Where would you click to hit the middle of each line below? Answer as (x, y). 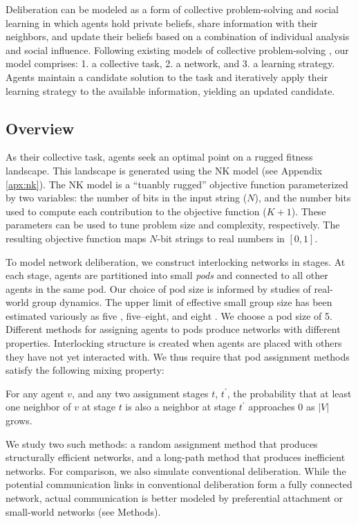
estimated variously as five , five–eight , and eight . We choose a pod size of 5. (169, 315)
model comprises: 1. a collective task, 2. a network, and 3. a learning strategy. (170, 63)
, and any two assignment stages (140, 393)
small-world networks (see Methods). (83, 511)
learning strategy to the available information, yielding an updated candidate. (170, 90)
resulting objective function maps (76, 238)
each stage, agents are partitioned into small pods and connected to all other (167, 275)
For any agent (35, 393)
